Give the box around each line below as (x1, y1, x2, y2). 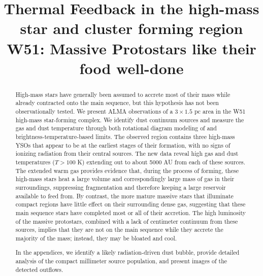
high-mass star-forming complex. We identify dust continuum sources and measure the (15, 115, 244, 124)
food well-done (79, 57, 184, 78)
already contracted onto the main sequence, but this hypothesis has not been (15, 98, 219, 107)
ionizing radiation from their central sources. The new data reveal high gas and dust (15, 149, 239, 158)
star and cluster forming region (20, 18, 243, 39)
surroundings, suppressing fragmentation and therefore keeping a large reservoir (15, 183, 226, 191)
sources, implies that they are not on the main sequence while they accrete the (15, 225, 223, 234)
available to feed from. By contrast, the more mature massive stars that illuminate (15, 191, 234, 200)
